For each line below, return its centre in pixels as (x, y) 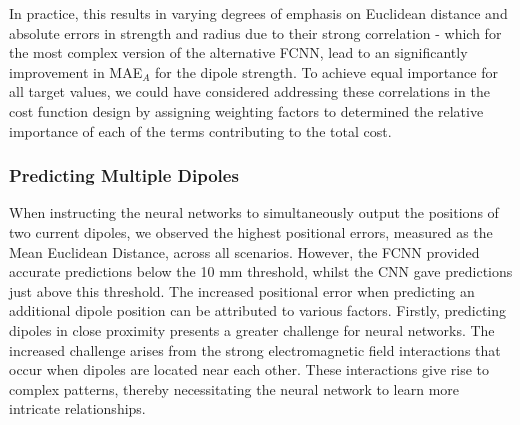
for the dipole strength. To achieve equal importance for (326, 71)
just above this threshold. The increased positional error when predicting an (242, 290)
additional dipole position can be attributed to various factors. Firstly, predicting (258, 310)
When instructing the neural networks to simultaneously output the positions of (254, 212)
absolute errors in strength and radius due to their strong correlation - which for (255, 32)
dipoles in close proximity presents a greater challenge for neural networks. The (252, 329)
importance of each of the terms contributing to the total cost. (200, 130)
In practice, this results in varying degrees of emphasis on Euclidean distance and (258, 13)
